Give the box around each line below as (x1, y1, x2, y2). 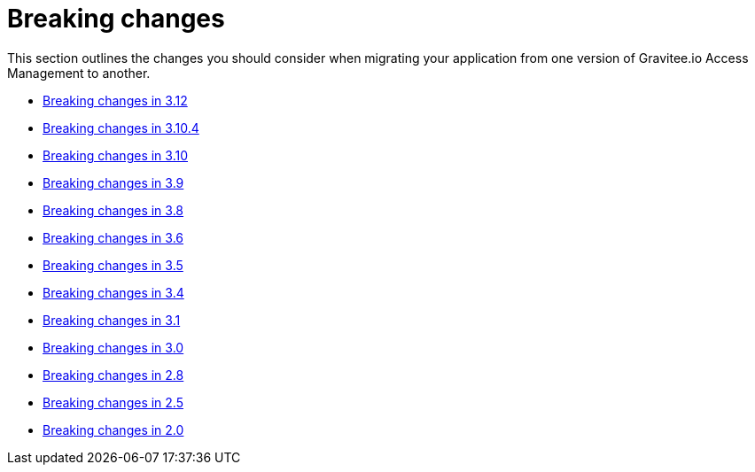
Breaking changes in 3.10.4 (43, 120, 199, 135)
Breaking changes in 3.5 (43, 257, 183, 273)
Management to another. (7, 65, 151, 81)
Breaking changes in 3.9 (43, 174, 184, 190)
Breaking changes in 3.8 (43, 202, 184, 218)
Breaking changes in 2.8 (43, 367, 184, 383)
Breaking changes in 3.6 (43, 229, 184, 245)
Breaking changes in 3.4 (43, 284, 184, 300)
